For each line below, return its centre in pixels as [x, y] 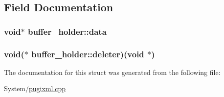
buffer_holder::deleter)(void [88, 54]
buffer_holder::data [67, 31]
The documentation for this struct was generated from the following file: [112, 72]
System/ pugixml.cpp [35, 88]
